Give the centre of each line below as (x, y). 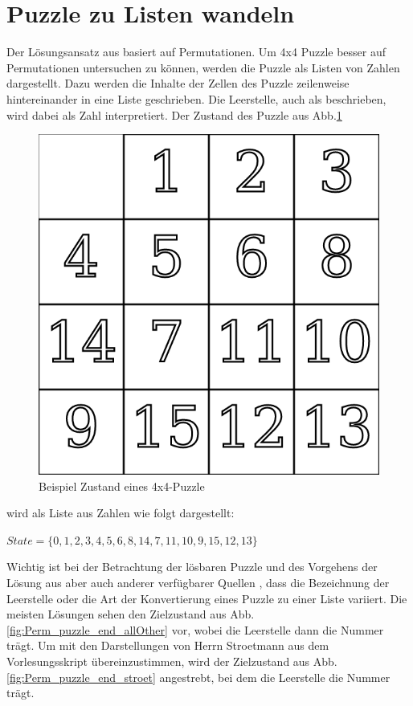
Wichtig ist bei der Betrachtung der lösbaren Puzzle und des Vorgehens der (192, 567)
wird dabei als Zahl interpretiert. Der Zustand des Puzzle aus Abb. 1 (174, 114)
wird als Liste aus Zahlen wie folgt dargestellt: (121, 513)
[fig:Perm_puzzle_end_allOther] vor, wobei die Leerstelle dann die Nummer (195, 629)
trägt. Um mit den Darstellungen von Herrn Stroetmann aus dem (168, 645)
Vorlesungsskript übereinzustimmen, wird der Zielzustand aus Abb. (172, 661)
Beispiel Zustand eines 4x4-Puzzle (122, 486)
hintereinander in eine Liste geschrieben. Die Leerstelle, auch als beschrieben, (196, 98)
